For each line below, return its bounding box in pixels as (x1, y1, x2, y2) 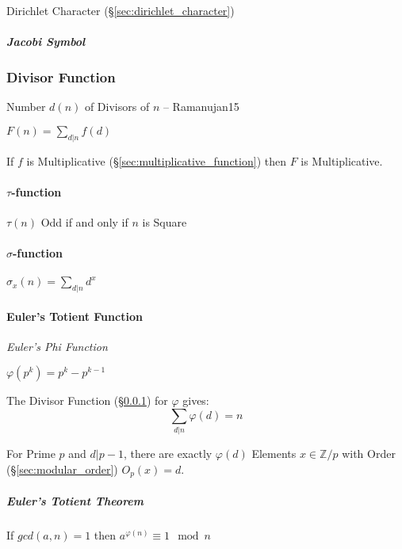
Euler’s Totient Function (6, 307, 143, 324)
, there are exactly (123, 445, 212, 462)
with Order (342, 445, 396, 462)
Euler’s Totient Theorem (6, 492, 144, 509)
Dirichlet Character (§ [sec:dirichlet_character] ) (6, 2, 235, 18)
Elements (251, 445, 297, 462)
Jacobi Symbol (6, 33, 86, 50)
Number (6, 98, 46, 115)
